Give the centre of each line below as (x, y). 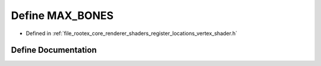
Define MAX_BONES (62, 15)
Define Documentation (54, 50)
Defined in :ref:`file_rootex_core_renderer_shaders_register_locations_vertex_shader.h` (132, 33)
